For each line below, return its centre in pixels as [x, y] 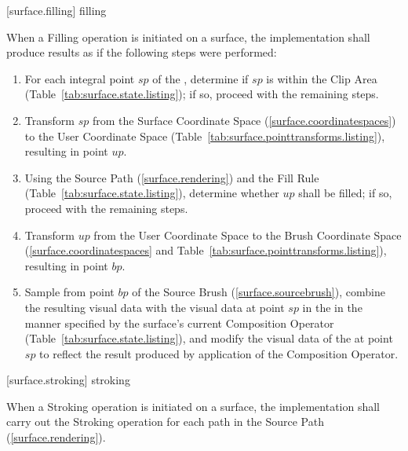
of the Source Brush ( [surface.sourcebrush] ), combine [259, 292]
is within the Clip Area [322, 78]
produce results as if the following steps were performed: [142, 52]
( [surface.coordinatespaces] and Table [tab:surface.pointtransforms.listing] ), [206, 250]
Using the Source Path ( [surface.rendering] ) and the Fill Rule [172, 177]
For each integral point [80, 78]
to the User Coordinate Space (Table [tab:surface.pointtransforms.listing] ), [205, 136]
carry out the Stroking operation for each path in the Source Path [165, 422]
